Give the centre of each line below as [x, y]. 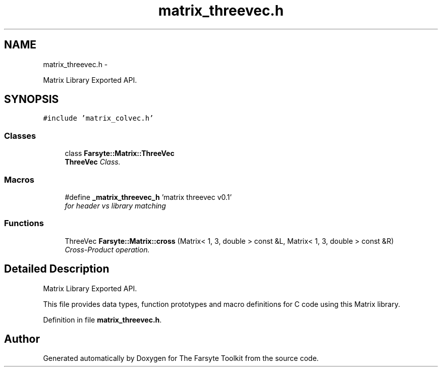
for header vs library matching [115, 205]
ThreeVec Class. [93, 162]
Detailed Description [57, 269]
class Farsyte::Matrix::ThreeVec [120, 153]
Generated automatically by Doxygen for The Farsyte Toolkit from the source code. [181, 358]
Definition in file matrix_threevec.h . [102, 320]
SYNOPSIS [32, 99]
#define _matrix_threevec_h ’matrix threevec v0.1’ [148, 197]
